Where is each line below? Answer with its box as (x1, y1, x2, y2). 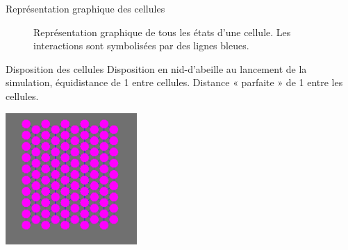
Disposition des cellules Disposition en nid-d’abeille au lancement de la (6, 61, 307, 76)
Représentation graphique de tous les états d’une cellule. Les (33, 24, 291, 39)
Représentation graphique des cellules (6, 1, 165, 15)
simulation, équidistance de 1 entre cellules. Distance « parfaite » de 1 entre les (6, 75, 343, 90)
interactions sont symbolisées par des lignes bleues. (33, 38, 249, 53)
